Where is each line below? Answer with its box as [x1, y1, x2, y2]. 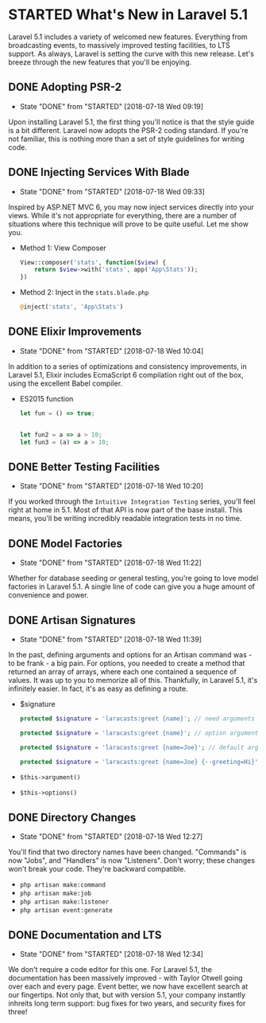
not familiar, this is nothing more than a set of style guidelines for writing [8, 134, 245, 143]
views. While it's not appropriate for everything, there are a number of [8, 210, 237, 220]
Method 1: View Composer [19, 243, 107, 253]
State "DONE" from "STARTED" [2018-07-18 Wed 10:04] [19, 346, 204, 355]
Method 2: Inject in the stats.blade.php [19, 288, 149, 297]
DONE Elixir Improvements [8, 325, 142, 339]
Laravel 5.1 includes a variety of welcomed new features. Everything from [8, 32, 248, 41]
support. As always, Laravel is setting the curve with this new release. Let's [8, 49, 254, 58]
